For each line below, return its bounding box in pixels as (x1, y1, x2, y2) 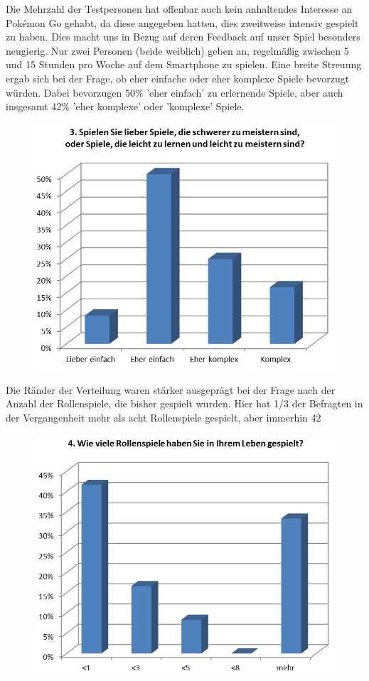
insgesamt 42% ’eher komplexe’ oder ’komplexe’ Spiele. (6, 99, 245, 114)
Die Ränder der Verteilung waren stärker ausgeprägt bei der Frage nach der (6, 382, 336, 397)
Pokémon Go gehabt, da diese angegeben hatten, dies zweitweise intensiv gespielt (6, 15, 359, 30)
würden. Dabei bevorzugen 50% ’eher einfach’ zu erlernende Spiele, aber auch (6, 85, 343, 100)
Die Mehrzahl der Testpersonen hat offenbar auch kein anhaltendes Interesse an (6, 1, 353, 16)
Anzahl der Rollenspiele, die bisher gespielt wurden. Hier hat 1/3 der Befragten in (6, 396, 363, 411)
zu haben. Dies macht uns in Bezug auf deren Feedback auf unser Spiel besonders (6, 29, 360, 44)
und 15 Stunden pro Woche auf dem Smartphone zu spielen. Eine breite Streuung (6, 57, 362, 72)
